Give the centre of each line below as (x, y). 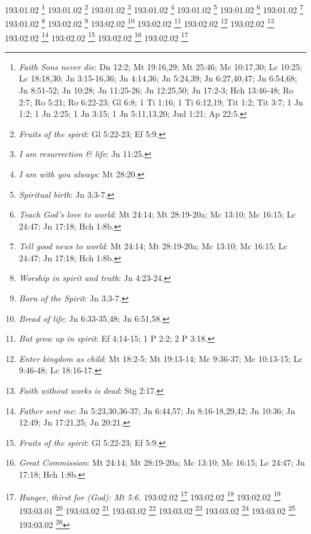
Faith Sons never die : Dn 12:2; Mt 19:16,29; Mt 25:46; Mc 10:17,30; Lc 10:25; (161, 66)
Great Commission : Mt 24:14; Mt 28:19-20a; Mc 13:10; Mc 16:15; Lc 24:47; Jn (162, 462)
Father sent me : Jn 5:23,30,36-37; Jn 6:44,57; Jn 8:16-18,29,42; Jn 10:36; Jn (157, 410)
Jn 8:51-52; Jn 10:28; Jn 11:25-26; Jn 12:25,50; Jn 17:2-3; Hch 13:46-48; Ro (156, 90)
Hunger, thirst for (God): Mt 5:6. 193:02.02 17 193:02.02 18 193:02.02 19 (150, 496)
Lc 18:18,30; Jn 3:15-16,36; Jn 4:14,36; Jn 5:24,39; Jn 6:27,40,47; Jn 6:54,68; (158, 78)
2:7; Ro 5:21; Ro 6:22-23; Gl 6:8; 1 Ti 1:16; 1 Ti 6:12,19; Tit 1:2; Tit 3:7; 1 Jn (161, 102)
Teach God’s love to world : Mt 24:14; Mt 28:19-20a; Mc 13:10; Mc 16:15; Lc (157, 214)
